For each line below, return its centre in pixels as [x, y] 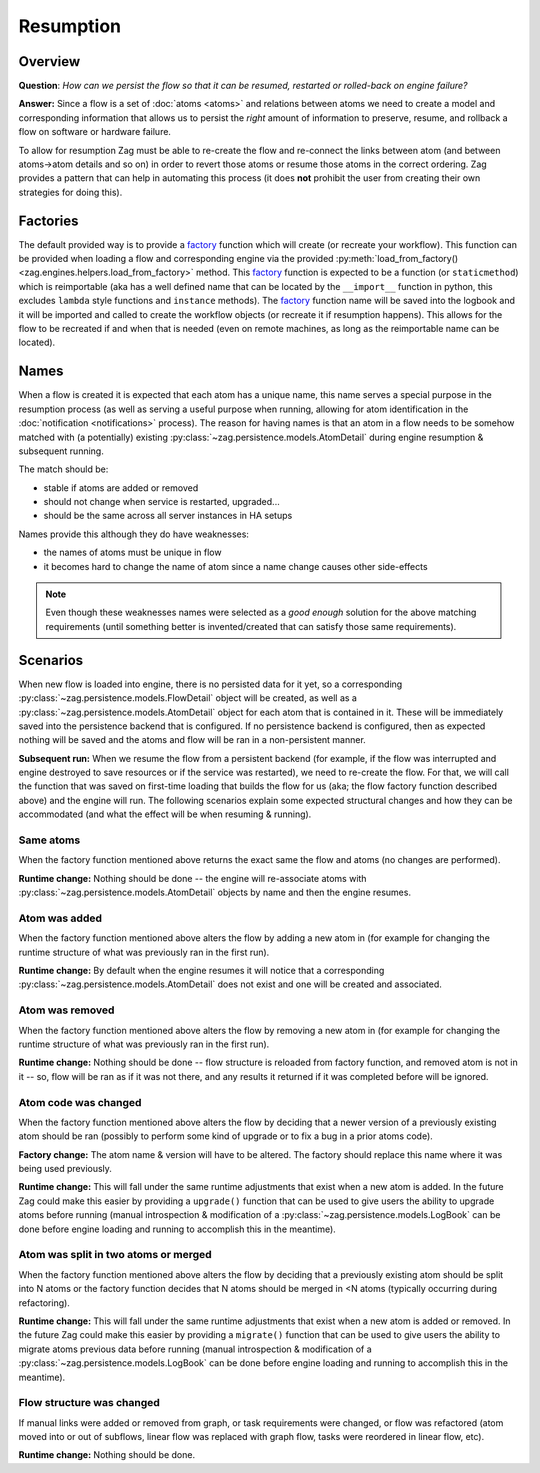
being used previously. [65, 1169]
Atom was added [60, 918]
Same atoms [49, 840]
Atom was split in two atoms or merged [115, 1255]
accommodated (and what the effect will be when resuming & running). [165, 814]
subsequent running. [61, 451]
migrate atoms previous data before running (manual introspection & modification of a [195, 1349]
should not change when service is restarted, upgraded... [161, 502]
